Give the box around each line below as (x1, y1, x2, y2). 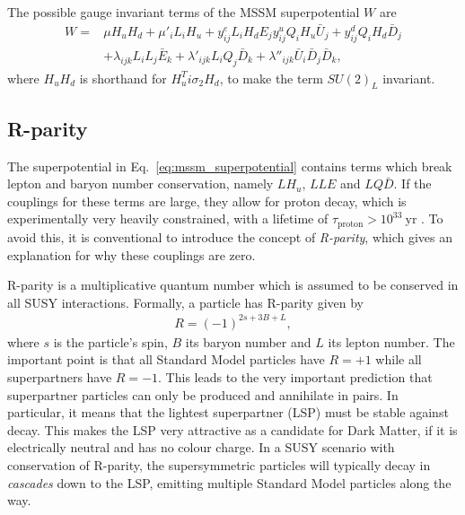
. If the (393, 174, 432, 193)
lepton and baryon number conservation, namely (7, 174, 274, 193)
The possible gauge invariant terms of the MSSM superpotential (7, 3, 360, 21)
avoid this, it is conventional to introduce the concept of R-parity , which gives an (7, 227, 453, 246)
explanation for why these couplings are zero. (7, 245, 256, 264)
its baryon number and (185, 332, 311, 351)
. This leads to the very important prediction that (158, 368, 433, 387)
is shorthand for (79, 68, 167, 87)
